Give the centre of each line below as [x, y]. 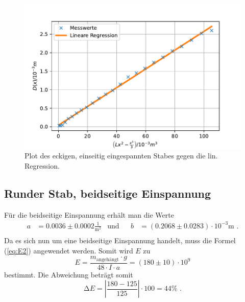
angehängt [107, 259]
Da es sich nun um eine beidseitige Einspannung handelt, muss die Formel [120, 240]
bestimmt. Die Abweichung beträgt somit [69, 274]
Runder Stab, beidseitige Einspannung [108, 193]
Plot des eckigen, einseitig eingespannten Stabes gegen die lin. [121, 156]
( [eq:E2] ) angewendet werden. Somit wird [69, 250]
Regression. [42, 165]
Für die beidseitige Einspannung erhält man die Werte [89, 214]
